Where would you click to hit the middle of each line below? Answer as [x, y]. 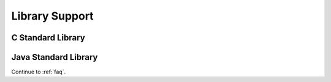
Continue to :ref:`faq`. [39, 72]
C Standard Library [48, 38]
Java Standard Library [55, 57]
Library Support [53, 16]
